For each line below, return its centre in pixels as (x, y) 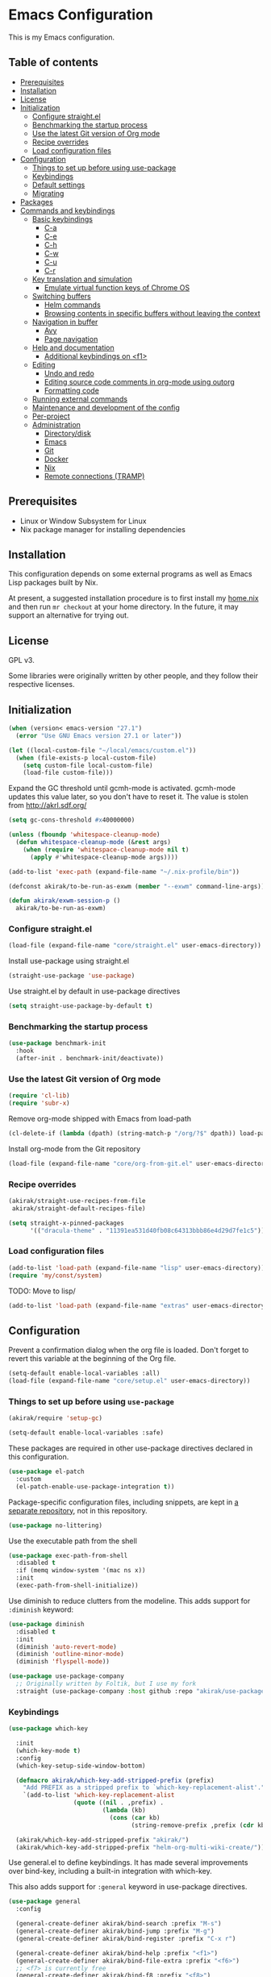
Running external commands (79, 399)
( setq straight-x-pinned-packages (67, 1223)
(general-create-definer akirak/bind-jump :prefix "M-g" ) (115, 1931)
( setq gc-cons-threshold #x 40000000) (72, 820)
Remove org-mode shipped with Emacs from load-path (100, 1119)
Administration (56, 424)
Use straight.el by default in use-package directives (94, 991)
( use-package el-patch (46, 1472)
